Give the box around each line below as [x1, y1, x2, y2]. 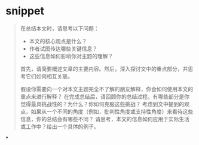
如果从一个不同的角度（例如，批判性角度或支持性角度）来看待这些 [30, 108, 194, 115]
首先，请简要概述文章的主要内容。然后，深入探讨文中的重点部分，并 [20, 65, 188, 72]
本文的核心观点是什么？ [29, 37, 87, 44]
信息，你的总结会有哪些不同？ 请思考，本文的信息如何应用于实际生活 [20, 115, 189, 122]
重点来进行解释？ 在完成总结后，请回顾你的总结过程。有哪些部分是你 [20, 93, 189, 100]
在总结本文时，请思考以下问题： [20, 25, 99, 32]
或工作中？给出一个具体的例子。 [20, 123, 99, 130]
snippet [5, 4, 44, 18]
